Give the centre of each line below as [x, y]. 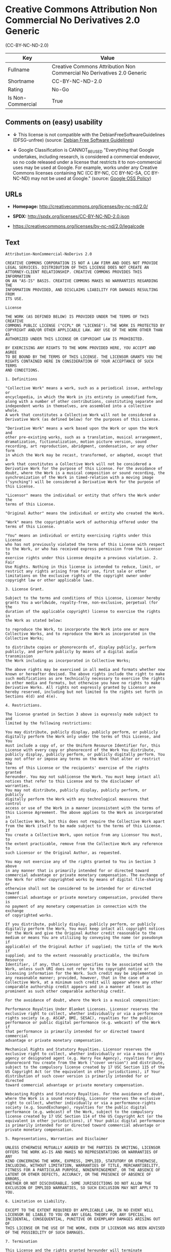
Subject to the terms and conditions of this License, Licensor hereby [83, 598]
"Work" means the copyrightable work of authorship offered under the [82, 522]
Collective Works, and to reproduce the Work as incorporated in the [81, 634]
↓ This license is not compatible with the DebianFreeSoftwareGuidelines [89, 134]
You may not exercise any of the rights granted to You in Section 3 [81, 862]
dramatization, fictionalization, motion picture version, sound [76, 442]
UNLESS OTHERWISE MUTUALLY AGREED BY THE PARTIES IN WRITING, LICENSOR [83, 1148]
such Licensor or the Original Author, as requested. [64, 853]
